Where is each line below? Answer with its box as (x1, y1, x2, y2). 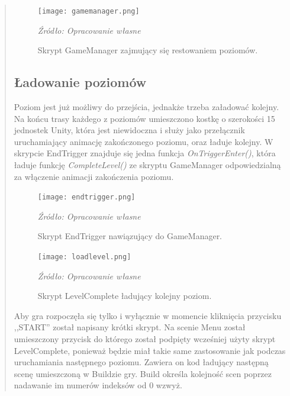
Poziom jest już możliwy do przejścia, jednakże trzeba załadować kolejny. (14, 101, 279, 113)
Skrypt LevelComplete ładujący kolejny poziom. (37, 289, 212, 302)
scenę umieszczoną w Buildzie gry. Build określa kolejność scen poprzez (14, 367, 272, 379)
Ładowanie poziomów (14, 73, 147, 91)
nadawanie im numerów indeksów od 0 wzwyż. (14, 379, 182, 391)
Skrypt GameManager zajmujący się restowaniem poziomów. (37, 44, 258, 56)
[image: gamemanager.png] (37, 7, 140, 15)
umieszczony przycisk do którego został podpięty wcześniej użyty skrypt (14, 333, 276, 345)
